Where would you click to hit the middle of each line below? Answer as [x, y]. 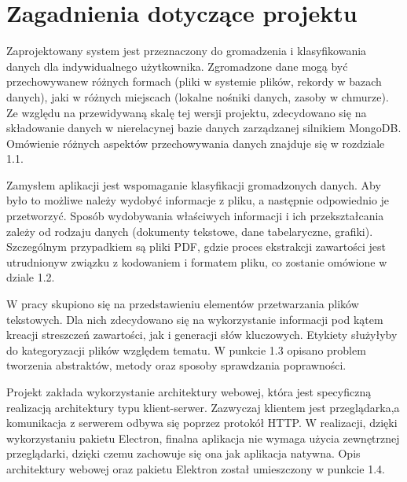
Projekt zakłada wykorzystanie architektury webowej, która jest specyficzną [189, 392]
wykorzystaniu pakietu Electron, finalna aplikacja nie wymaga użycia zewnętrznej [203, 438]
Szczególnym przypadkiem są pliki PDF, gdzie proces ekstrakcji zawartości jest [196, 247]
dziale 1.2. [31, 277]
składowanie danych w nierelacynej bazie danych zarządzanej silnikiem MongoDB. [204, 128]
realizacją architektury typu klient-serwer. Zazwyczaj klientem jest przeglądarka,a [203, 407]
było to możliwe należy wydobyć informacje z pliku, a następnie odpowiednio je [198, 200]
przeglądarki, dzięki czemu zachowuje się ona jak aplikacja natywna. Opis [183, 453]
